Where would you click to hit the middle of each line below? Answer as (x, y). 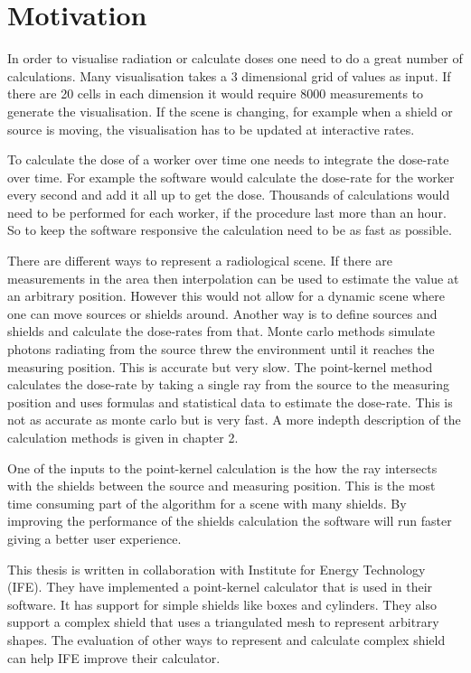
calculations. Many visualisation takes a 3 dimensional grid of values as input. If (229, 75)
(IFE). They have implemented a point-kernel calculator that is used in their (220, 587)
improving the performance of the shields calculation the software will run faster (230, 521)
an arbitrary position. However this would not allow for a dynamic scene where (226, 296)
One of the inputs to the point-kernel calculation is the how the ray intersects (222, 467)
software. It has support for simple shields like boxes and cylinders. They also (222, 604)
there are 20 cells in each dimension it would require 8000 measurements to (216, 93)
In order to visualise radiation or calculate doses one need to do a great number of (235, 58)
